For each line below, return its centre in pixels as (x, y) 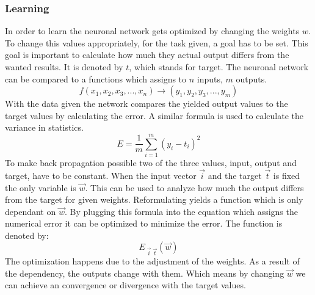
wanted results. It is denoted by (64, 67)
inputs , (210, 78)
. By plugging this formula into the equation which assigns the (181, 211)
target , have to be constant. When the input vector (101, 175)
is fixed (287, 175)
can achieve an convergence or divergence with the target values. (125, 285)
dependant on (31, 211)
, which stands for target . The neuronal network (219, 67)
